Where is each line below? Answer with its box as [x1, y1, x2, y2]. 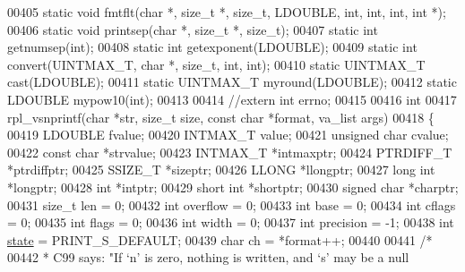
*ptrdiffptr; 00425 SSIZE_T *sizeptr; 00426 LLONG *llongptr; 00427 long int [7, 160, 435, 179]
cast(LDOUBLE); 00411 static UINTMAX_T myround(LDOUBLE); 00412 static [7, 72, 457, 91]
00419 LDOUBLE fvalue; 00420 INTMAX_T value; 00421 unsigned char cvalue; [7, 125, 449, 144]
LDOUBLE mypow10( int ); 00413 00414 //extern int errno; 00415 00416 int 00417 [7, 89, 457, 108]
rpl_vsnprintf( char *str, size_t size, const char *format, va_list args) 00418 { [7, 107, 435, 126]
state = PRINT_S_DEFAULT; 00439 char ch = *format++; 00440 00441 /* [7, 230, 433, 249]
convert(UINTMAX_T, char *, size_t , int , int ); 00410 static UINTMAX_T [7, 55, 426, 73]
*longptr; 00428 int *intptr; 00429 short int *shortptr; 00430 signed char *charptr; [7, 177, 459, 196]
